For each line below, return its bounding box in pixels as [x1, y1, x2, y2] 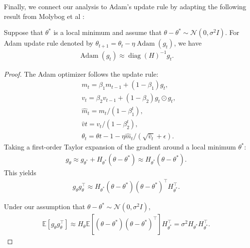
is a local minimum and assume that [53, 27, 162, 37]
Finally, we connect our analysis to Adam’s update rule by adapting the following [4, 1, 247, 11]
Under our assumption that [4, 201, 85, 212]
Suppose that [4, 27, 43, 37]
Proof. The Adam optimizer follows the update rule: [4, 68, 159, 79]
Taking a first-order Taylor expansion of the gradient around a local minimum [4, 142, 236, 152]
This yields [4, 167, 36, 178]
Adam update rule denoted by [4, 38, 94, 48]
